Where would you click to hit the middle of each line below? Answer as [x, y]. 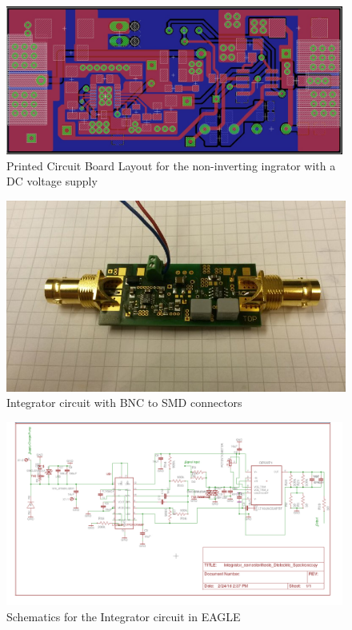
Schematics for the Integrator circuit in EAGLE [124, 616]
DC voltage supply [52, 181]
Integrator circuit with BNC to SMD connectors [124, 403]
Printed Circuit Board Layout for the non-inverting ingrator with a [171, 165]
